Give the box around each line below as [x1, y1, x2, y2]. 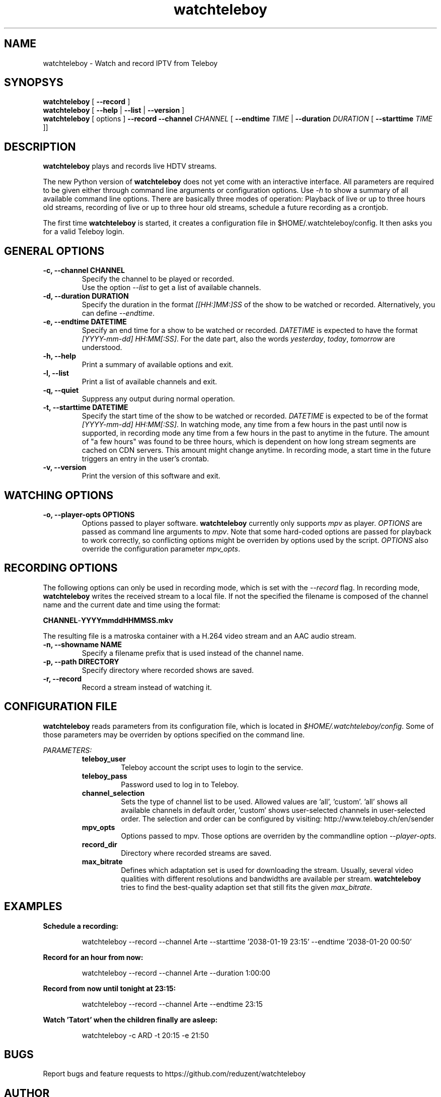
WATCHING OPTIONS [4, 489, 113, 502]
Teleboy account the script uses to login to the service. [121, 763, 304, 772]
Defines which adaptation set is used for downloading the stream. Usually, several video [121, 865, 413, 874]
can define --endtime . [82, 309, 155, 318]
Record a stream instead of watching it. [82, 682, 212, 692]
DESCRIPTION [4, 140, 76, 153]
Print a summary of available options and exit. [82, 360, 234, 369]
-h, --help [43, 352, 76, 361]
